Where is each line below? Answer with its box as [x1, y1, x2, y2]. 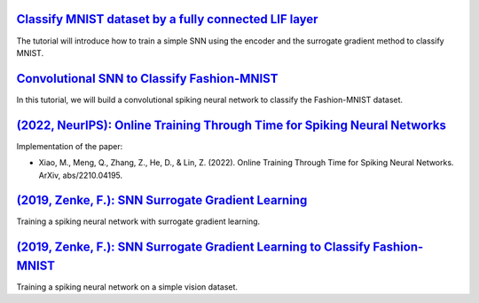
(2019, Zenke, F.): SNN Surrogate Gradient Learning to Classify [16, 240, 371, 255]
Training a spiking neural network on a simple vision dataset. [16, 281, 239, 292]
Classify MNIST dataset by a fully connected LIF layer [16, 12, 318, 27]
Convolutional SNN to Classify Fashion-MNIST [16, 71, 279, 86]
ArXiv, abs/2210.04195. [38, 170, 123, 180]
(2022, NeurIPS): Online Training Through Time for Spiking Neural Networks [16, 117, 447, 132]
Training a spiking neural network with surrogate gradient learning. [16, 216, 261, 227]
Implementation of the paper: [16, 140, 123, 151]
